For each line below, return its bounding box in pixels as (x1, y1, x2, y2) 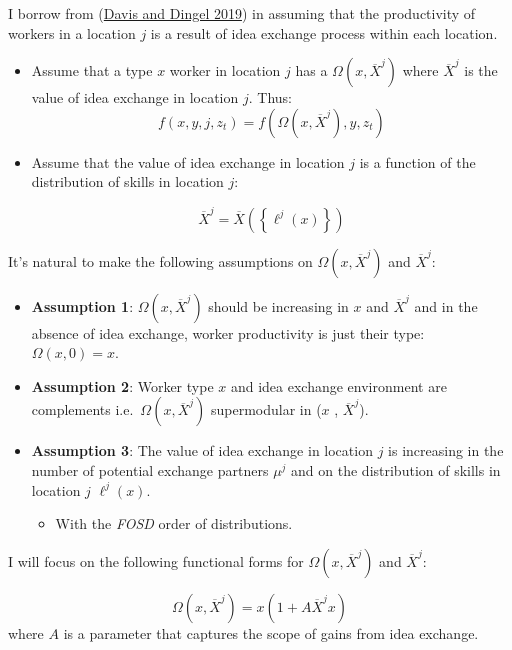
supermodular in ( (210, 399, 322, 420)
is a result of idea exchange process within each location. (150, 22, 498, 43)
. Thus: (248, 87, 292, 108)
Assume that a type (31, 60, 153, 81)
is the (464, 60, 498, 81)
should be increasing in (208, 295, 349, 316)
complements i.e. (31, 399, 134, 420)
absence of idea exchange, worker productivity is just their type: (31, 322, 425, 343)
